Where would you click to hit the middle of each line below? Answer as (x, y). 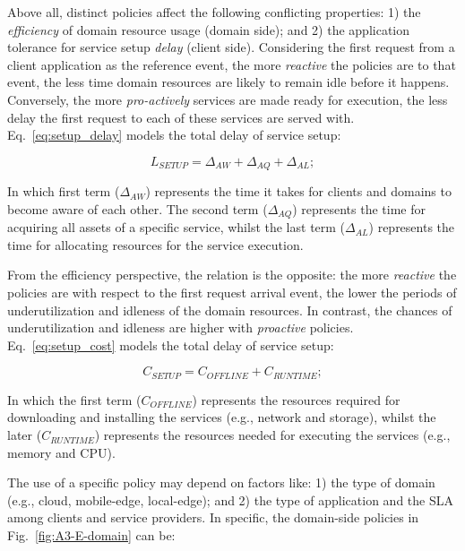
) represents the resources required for (296, 399)
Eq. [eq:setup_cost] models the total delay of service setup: (171, 344)
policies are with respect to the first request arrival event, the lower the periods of (232, 293)
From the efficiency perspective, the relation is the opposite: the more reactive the (232, 275)
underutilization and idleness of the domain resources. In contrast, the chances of (230, 310)
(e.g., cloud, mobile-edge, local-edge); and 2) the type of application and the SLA (230, 499)
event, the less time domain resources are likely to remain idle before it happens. (228, 82)
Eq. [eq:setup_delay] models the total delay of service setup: (174, 135)
